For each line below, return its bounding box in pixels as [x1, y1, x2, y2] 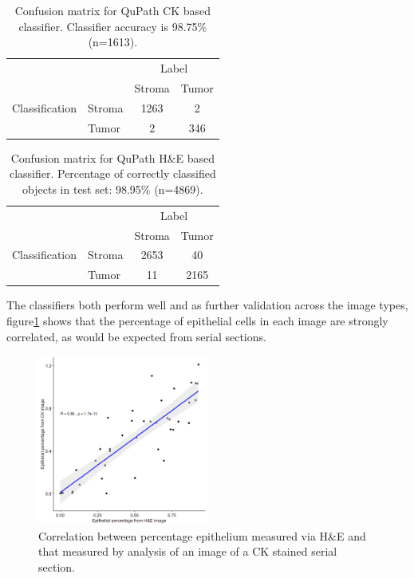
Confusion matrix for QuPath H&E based [10, 149, 215, 166]
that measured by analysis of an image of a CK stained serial [38, 543, 337, 560]
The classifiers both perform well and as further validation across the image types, [6, 297, 408, 313]
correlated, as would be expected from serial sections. [6, 328, 266, 344]
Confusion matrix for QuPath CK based [14, 2, 211, 18]
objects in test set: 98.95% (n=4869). [22, 180, 203, 197]
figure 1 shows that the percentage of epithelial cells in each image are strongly [6, 312, 388, 328]
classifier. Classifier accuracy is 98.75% [18, 18, 207, 34]
